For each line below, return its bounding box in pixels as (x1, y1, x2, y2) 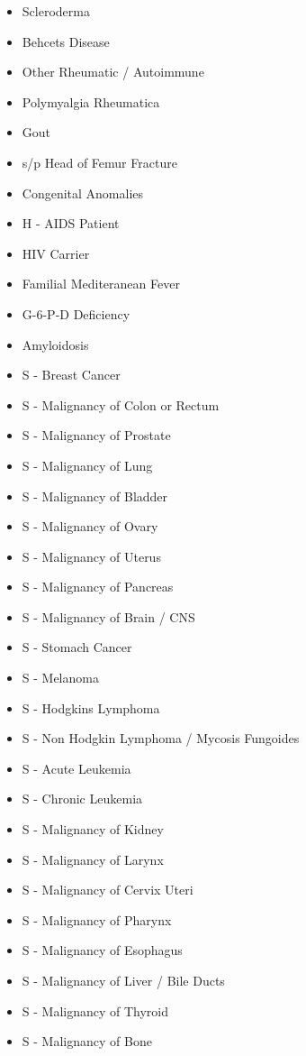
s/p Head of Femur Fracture (22, 152, 177, 171)
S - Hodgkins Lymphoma (22, 698, 160, 717)
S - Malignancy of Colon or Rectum (22, 395, 220, 414)
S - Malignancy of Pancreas (22, 577, 174, 596)
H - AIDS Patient (22, 214, 120, 233)
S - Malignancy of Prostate (22, 426, 171, 445)
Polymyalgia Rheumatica (22, 92, 160, 111)
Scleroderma (22, 2, 90, 20)
